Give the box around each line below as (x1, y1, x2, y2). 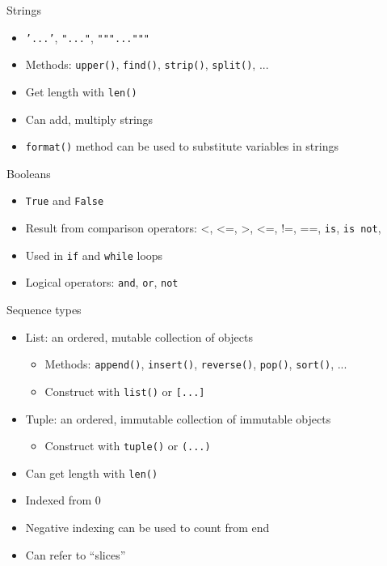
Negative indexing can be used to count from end (25, 519, 270, 536)
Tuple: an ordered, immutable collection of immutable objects (25, 410, 331, 427)
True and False (25, 192, 104, 209)
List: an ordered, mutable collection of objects (25, 328, 253, 345)
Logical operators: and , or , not (25, 274, 179, 291)
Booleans (6, 164, 51, 181)
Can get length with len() (25, 464, 158, 481)
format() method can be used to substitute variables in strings (25, 138, 339, 155)
